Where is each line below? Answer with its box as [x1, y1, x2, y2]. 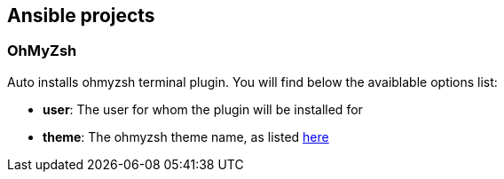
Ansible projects [7, 4, 155, 27]
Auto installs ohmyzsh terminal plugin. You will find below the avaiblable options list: [7, 74, 498, 89]
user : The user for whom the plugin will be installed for [43, 101, 363, 117]
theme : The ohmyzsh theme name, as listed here [43, 128, 329, 144]
